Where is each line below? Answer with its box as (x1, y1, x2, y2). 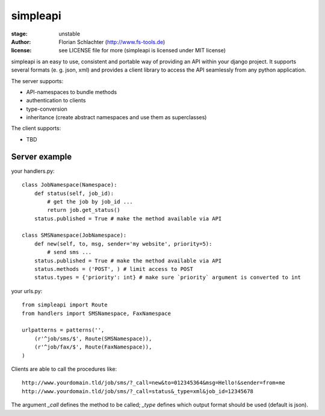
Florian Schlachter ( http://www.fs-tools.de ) (58, 38, 166, 45)
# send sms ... (47, 249, 92, 256)
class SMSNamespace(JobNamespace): (22, 232, 127, 239)
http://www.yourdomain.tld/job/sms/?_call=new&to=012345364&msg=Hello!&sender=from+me (22, 379, 285, 387)
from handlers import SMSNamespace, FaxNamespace (22, 310, 172, 317)
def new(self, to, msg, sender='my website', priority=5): (34, 240, 212, 247)
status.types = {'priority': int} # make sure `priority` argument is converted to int (34, 274, 301, 281)
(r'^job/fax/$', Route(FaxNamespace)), (34, 344, 152, 350)
